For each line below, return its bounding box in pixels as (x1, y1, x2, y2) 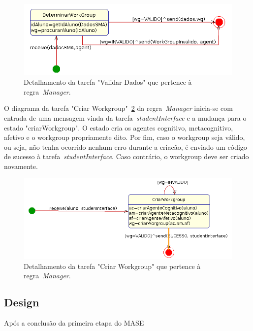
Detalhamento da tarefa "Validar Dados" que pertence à (24, 77, 192, 87)
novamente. (4, 161, 38, 171)
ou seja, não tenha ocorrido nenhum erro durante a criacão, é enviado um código (4, 141, 247, 152)
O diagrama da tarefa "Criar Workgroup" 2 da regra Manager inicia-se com (4, 103, 233, 113)
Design (4, 295, 39, 310)
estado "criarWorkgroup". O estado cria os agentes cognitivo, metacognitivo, (4, 122, 233, 132)
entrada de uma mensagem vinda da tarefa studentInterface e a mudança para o (4, 113, 247, 123)
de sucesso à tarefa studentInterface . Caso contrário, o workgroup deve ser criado (4, 151, 249, 162)
